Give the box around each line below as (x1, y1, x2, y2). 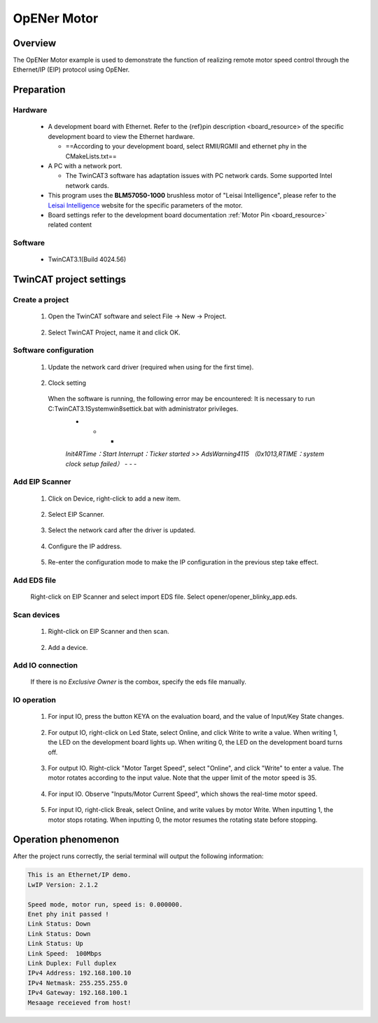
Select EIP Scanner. (48, 510, 105, 519)
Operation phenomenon (13, 834, 120, 846)
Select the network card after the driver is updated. (48, 526, 196, 534)
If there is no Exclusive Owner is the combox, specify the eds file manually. (30, 677, 246, 686)
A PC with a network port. (48, 161, 122, 170)
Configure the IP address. (48, 542, 122, 550)
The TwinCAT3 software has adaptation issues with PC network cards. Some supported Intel (65, 172, 332, 180)
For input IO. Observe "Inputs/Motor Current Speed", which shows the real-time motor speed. (48, 790, 318, 798)
